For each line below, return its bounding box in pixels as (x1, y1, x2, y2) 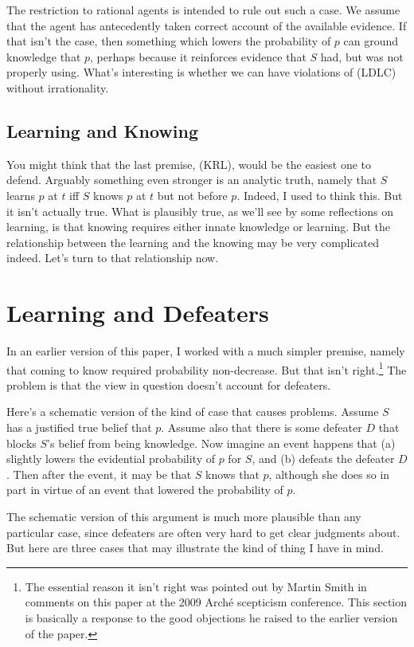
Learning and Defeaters (6, 296, 269, 329)
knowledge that (6, 48, 81, 65)
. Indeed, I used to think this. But (236, 186, 403, 203)
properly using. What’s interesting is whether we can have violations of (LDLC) (6, 64, 396, 80)
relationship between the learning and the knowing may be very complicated (6, 233, 380, 250)
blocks (6, 434, 37, 451)
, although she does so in (268, 465, 390, 482)
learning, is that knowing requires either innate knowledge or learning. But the (6, 218, 391, 235)
